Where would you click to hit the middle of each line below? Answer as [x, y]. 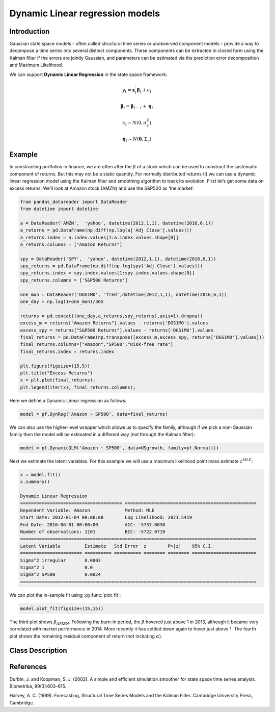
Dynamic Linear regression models [85, 13]
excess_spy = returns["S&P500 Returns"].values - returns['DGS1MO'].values [117, 330]
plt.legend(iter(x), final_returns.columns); [78, 387]
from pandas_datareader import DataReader [74, 202]
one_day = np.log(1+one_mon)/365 [62, 302]
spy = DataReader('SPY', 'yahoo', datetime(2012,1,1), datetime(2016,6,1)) [118, 259]
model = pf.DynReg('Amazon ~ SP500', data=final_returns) [94, 414]
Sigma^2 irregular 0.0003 [61, 560]
